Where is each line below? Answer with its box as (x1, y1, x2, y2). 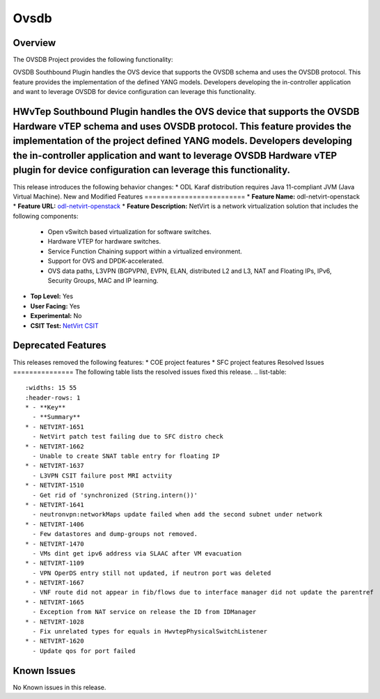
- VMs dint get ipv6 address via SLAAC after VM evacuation (32, 549, 242, 557)
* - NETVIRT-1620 (25, 637, 84, 645)
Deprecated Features (13, 340, 107, 352)
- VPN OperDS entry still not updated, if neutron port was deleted (32, 569, 271, 577)
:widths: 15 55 (25, 384, 77, 392)
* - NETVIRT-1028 (25, 618, 84, 626)
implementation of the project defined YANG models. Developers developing (13, 135, 353, 147)
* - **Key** (25, 404, 66, 411)
